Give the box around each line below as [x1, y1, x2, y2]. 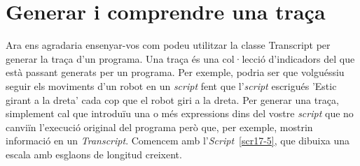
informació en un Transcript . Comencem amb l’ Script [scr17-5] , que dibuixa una [6, 133, 350, 148]
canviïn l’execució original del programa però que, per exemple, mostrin [6, 119, 313, 134]
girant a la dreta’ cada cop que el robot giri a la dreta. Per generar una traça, [6, 92, 339, 107]
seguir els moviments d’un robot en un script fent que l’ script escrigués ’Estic [6, 78, 337, 93]
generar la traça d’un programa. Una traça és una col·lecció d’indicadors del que [6, 51, 355, 66]
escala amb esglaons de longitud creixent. [6, 146, 182, 161]
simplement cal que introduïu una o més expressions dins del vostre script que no [6, 106, 354, 121]
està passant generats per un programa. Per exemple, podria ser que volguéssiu [6, 65, 345, 80]
